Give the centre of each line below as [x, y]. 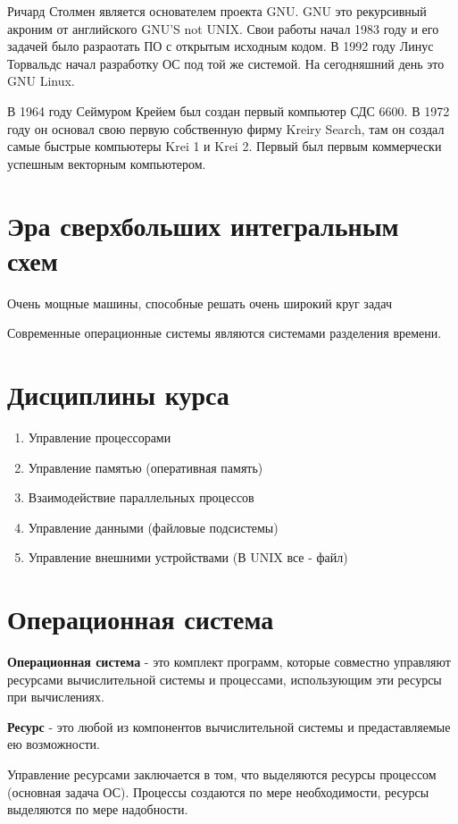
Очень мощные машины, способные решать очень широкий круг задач [200, 303]
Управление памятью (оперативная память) [146, 467]
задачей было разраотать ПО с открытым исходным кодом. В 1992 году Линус [221, 46]
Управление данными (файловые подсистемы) [153, 527]
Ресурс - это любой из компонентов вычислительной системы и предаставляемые [229, 726]
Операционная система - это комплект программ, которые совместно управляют [229, 662]
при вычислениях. [56, 697]
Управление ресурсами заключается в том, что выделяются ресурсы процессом [222, 774]
